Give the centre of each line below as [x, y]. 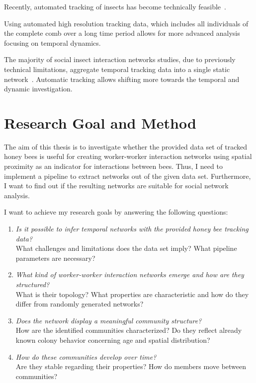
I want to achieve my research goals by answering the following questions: [116, 212]
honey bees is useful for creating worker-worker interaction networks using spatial [128, 156]
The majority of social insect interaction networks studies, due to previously [120, 59]
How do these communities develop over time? [86, 356]
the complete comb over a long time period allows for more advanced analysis [122, 33]
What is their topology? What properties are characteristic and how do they [132, 294]
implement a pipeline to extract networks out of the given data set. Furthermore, [128, 176]
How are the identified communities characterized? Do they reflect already [129, 330]
